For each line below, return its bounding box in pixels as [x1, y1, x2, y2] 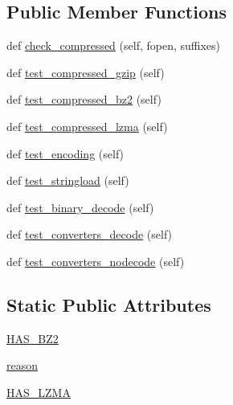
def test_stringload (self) [6, 172, 129, 189]
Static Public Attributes [6, 292, 211, 317]
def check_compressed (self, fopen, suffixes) [6, 37, 221, 54]
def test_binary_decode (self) [6, 198, 154, 215]
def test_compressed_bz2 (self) [6, 91, 161, 108]
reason [6, 357, 39, 374]
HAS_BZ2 [6, 329, 59, 346]
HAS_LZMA [6, 383, 71, 400]
